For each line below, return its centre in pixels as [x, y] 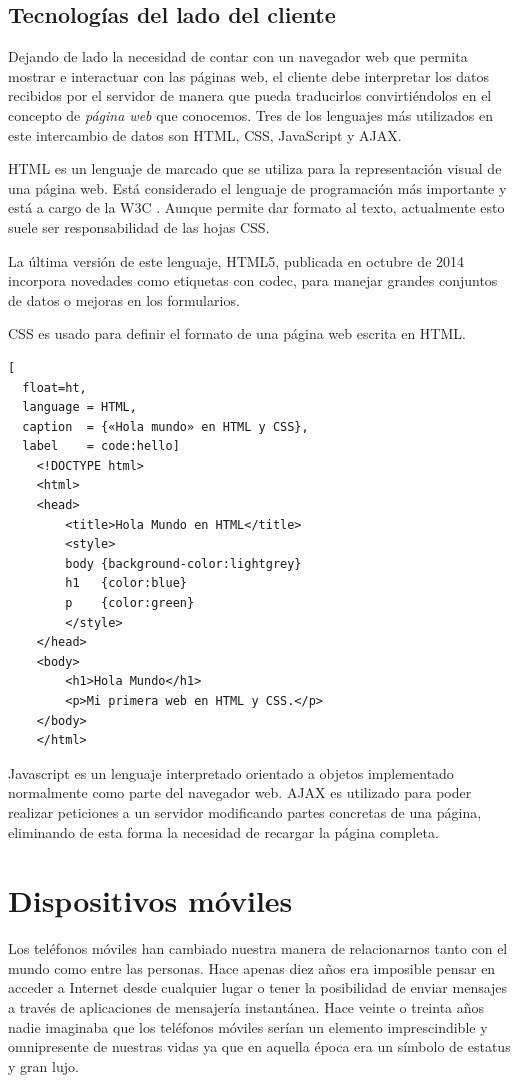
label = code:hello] [101, 446]
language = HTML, [79, 407]
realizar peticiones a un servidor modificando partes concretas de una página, [245, 811]
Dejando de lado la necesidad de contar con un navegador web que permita [238, 56]
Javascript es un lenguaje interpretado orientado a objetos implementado [231, 772]
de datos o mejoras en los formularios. [124, 299]
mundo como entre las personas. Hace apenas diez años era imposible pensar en [252, 967]
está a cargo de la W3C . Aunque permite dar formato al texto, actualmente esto [256, 207]
